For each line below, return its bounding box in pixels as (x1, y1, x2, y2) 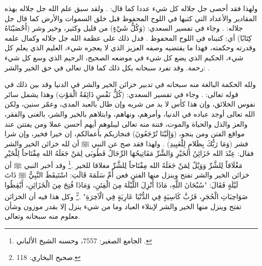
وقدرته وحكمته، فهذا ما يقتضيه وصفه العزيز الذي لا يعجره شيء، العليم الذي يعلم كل (5, 42, 256, 53)
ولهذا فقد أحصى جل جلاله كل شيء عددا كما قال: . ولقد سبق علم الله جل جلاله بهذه (5, 3, 258, 13)
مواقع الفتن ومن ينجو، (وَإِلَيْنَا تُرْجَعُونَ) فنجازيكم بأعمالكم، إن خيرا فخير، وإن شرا (5, 128, 245, 139)
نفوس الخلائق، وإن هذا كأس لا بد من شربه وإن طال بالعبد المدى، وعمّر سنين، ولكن (5, 99, 255, 109)
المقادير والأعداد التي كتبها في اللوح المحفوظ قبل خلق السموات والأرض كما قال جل (5, 13, 257, 23)
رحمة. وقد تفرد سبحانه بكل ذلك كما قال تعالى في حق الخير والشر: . (5, 62, 210, 72)
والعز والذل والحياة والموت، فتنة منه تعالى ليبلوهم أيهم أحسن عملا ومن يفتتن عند (5, 118, 248, 129)
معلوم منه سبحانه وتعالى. (5, 211, 80, 221)
